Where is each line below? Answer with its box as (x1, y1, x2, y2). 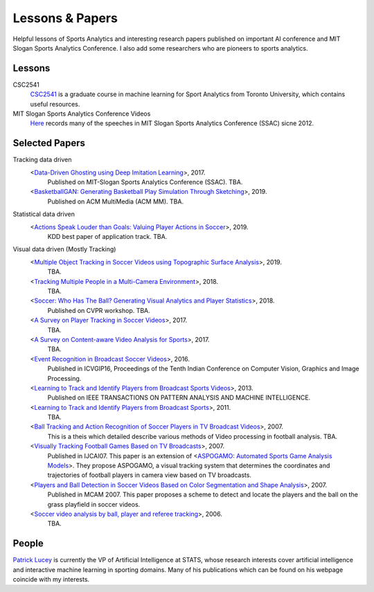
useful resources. (30, 100, 80, 108)
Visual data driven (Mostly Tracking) (12, 245, 116, 253)
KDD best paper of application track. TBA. (47, 233, 168, 241)
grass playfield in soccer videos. (47, 500, 141, 508)
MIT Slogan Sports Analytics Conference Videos (12, 109, 151, 118)
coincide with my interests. (12, 575, 90, 584)
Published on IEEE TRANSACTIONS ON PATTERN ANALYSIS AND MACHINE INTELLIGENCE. (47, 393, 311, 402)
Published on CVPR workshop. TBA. (47, 306, 150, 314)
